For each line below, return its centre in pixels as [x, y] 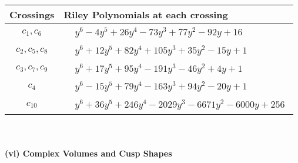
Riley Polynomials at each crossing [146, 14]
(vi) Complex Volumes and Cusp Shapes [88, 153]
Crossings [32, 14]
